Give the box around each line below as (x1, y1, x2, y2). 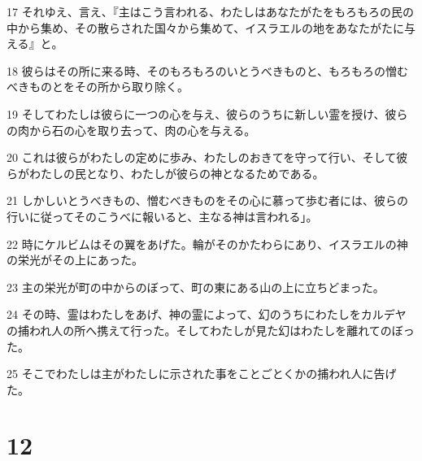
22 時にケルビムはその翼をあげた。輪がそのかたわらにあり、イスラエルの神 (7, 235, 408, 252)
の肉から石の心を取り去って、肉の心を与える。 (7, 121, 256, 138)
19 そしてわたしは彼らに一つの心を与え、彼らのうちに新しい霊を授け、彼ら (7, 105, 408, 122)
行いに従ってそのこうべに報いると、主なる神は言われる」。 (7, 207, 318, 224)
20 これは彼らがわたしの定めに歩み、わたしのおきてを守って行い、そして (7, 149, 397, 166)
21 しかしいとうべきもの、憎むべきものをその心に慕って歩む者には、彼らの (7, 192, 408, 209)
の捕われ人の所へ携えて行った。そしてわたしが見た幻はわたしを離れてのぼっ (7, 321, 415, 338)
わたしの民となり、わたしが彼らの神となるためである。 (28, 164, 324, 181)
